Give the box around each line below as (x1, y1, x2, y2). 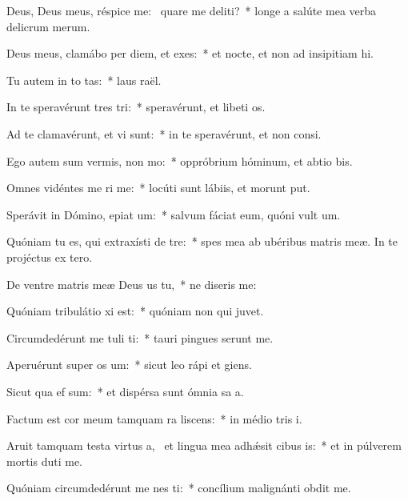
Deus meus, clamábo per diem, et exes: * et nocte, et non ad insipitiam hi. (6, 45, 374, 62)
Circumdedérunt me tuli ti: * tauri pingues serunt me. (6, 329, 274, 346)
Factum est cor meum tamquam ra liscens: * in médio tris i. (6, 410, 302, 427)
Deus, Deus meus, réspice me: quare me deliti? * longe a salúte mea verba (6, 2, 377, 18)
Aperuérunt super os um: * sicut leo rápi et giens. (6, 356, 252, 373)
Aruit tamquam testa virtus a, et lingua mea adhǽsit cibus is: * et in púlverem (6, 437, 402, 454)
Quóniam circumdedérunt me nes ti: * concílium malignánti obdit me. (6, 479, 351, 496)
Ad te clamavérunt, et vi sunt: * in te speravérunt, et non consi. (6, 125, 322, 142)
